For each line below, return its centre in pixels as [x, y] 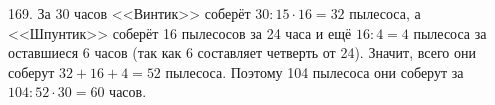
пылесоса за [450, 32]
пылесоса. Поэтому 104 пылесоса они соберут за [314, 71]
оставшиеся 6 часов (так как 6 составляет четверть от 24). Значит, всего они [242, 52]
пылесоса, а [385, 13]
